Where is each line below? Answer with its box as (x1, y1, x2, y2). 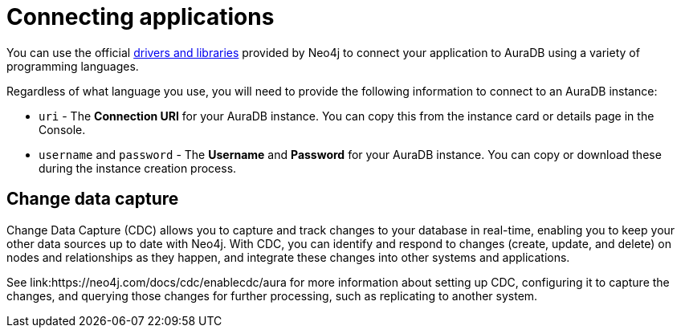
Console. (39, 122, 86, 136)
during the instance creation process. (39, 161, 237, 175)
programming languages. (6, 59, 139, 73)
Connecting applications (6, 3, 275, 31)
